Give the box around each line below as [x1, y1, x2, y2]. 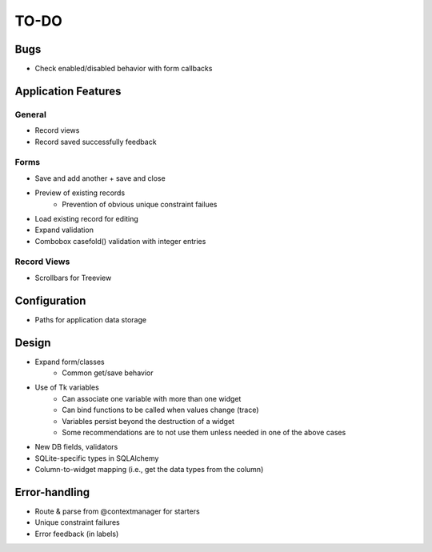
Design [14, 336, 51, 350]
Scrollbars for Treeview [34, 273, 112, 282]
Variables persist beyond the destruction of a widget [62, 416, 235, 426]
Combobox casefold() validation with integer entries [34, 236, 206, 246]
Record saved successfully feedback [34, 137, 157, 146]
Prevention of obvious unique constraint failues [62, 199, 218, 209]
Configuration [14, 294, 86, 307]
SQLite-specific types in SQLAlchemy [34, 453, 159, 463]
